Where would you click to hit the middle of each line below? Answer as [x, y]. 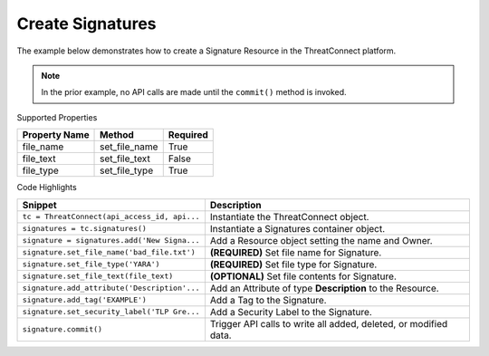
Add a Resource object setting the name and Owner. [321, 240]
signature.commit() [62, 329]
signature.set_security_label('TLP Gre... [111, 312]
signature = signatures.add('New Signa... [111, 240]
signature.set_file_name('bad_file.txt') [109, 252]
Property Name [56, 135]
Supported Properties [57, 117]
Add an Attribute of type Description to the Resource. [324, 288]
